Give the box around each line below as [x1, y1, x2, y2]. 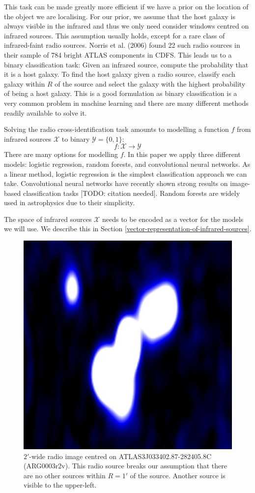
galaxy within [4, 78, 45, 89]
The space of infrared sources [4, 214, 92, 224]
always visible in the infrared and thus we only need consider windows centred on [4, 21, 249, 31]
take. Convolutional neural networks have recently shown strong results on [4, 178, 228, 188]
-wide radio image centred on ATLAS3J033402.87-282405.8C [29, 451, 212, 461]
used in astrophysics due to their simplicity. [4, 197, 135, 208]
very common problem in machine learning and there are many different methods [4, 97, 249, 108]
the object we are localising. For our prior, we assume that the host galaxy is [4, 11, 235, 21]
